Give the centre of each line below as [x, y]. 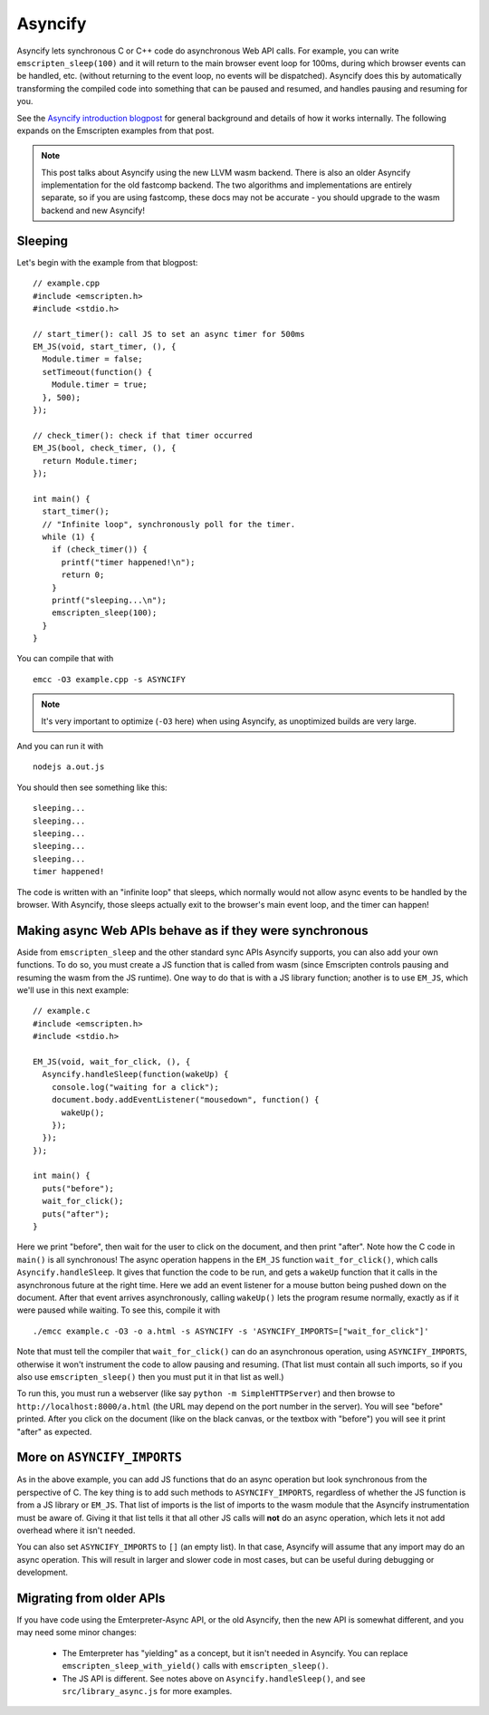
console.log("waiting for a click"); [135, 1087]
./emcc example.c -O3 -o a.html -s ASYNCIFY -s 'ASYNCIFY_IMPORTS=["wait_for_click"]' [231, 1331]
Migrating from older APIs [91, 1598]
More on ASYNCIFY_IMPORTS [100, 1457]
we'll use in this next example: [73, 990]
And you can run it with [60, 747]
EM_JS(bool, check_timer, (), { [105, 448]
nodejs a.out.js [69, 767]
